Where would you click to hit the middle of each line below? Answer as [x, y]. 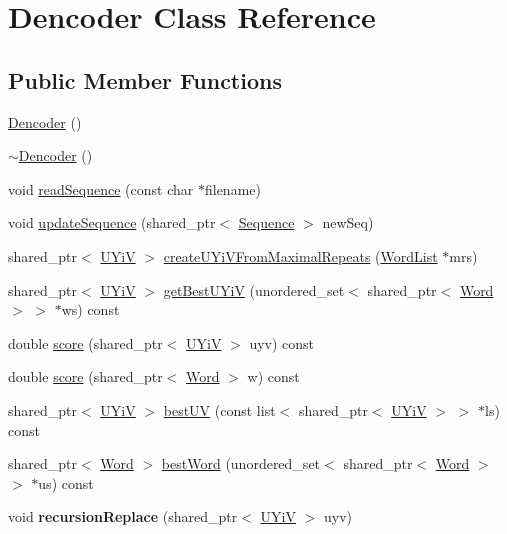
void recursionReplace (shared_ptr [123, 516]
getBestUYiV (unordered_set [254, 289]
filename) [232, 188]
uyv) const [282, 342]
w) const [273, 376]
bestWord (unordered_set [241, 463]
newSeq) [348, 222]
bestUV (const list [219, 409]
